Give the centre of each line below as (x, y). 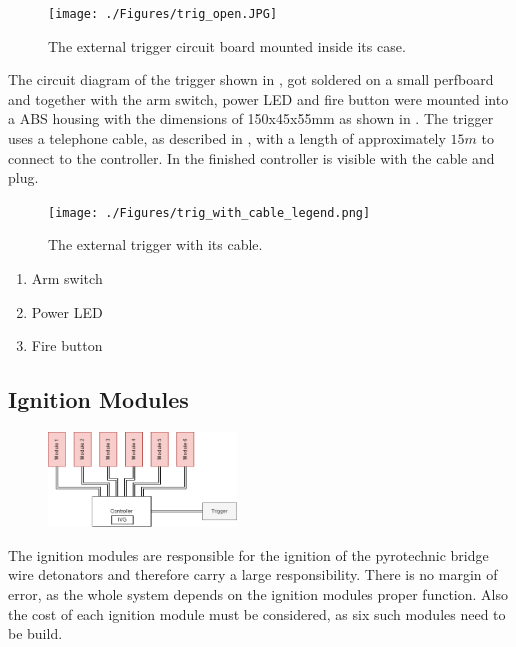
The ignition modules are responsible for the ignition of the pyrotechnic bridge (248, 554)
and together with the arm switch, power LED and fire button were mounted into (258, 98)
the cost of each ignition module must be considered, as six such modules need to (257, 613)
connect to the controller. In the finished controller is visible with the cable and (251, 157)
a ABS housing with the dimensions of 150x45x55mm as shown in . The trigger (251, 118)
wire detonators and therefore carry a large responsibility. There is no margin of (253, 574)
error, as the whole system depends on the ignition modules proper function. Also (258, 593)
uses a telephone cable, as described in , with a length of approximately (227, 138)
